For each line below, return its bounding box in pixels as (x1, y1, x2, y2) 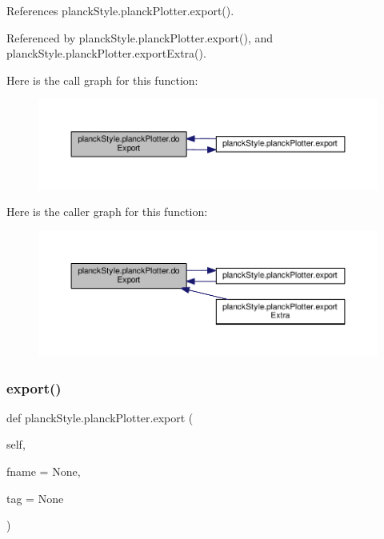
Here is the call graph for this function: (6, 71, 198, 88)
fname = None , (6, 463, 81, 479)
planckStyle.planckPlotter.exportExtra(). (6, 45, 206, 62)
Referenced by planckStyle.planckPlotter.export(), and (6, 29, 274, 46)
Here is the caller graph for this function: (6, 203, 208, 220)
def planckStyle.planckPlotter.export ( (6, 409, 194, 425)
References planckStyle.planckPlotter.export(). (6, 2, 234, 18)
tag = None (6, 489, 64, 506)
